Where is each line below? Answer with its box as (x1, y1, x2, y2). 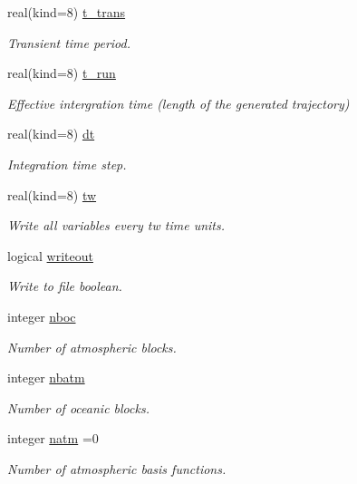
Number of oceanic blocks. (7, 398, 150, 417)
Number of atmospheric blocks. (7, 337, 177, 356)
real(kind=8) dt (7, 124, 95, 143)
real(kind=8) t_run (7, 63, 116, 82)
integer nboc (7, 306, 76, 325)
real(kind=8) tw (7, 185, 97, 204)
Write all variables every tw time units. (7, 216, 225, 235)
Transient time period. (7, 33, 130, 52)
